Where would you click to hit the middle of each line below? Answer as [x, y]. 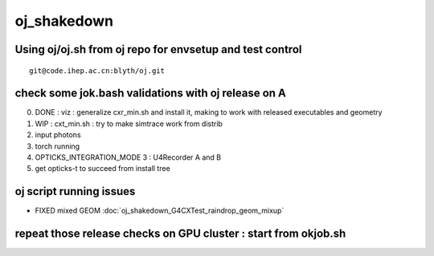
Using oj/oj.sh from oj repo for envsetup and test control [158, 49]
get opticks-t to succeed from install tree [102, 169]
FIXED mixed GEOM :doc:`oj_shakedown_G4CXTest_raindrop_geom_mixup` [160, 211]
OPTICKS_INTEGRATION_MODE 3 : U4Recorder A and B [128, 157]
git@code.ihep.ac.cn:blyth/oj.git [97, 71]
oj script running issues [75, 191]
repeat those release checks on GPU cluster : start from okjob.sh [180, 234]
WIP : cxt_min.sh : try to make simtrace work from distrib [129, 124]
